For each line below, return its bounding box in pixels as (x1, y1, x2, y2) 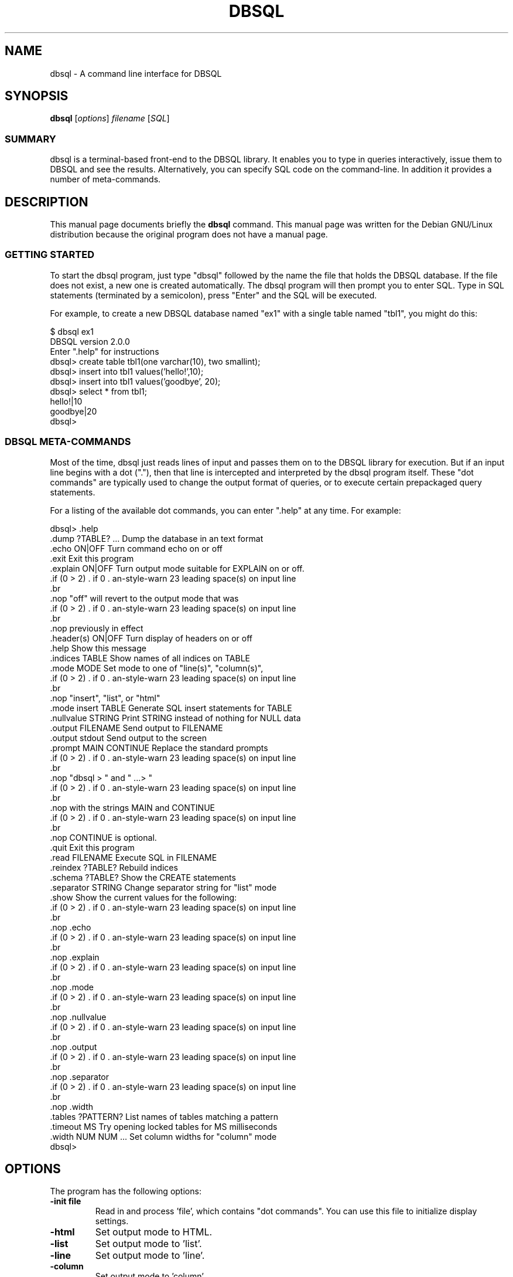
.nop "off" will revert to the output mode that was (50, 593, 239, 603)
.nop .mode (50, 981, 94, 992)
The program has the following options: (50, 1186, 201, 1197)
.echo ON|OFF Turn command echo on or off (50, 543, 223, 553)
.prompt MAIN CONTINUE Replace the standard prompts (50, 742, 268, 753)
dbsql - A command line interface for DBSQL (50, 68, 222, 79)
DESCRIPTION (5, 194, 88, 209)
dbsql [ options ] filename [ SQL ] (50, 113, 170, 124)
